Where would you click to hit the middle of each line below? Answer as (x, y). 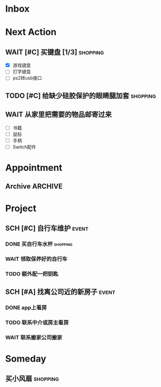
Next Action (31, 32)
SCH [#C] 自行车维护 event (47, 228)
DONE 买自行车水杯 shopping (39, 244)
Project (21, 208)
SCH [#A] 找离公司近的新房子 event (60, 292)
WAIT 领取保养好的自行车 (36, 259)
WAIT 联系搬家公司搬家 (34, 337)
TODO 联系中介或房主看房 (37, 322)
